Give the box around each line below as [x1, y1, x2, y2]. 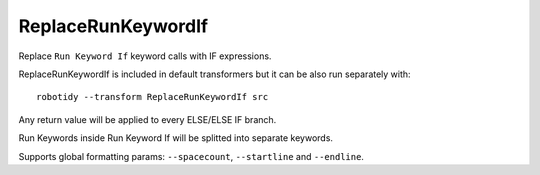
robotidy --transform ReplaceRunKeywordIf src [36, 91, 269, 103]
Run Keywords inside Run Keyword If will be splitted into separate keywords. [18, 132, 334, 144]
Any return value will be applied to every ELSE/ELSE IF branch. [18, 113, 277, 125]
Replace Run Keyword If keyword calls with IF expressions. [18, 50, 272, 62]
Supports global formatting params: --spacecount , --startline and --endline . [18, 150, 365, 162]
